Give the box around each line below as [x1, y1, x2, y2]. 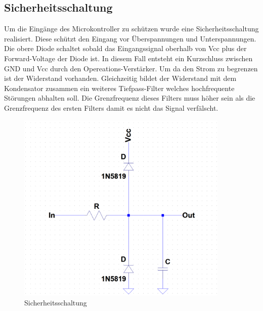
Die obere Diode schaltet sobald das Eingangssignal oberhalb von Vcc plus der [4, 43, 247, 54]
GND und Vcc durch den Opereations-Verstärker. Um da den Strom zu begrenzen [4, 63, 258, 73]
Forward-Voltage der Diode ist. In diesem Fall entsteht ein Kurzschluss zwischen [4, 53, 253, 63]
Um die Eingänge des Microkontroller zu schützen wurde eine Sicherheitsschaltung [4, 23, 259, 34]
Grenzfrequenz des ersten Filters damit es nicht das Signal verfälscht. [4, 102, 218, 113]
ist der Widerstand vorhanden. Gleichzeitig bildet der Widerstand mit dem [4, 73, 237, 83]
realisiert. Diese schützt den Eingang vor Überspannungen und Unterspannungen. [4, 33, 256, 43]
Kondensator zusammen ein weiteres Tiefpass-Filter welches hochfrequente [4, 82, 235, 93]
